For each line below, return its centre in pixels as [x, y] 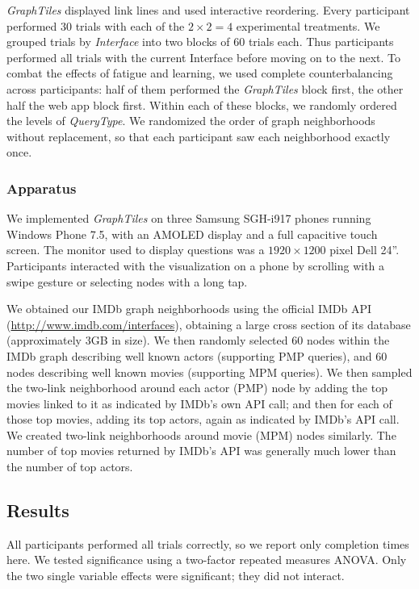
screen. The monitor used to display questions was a [136, 250]
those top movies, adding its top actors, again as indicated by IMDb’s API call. [203, 419]
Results [38, 510]
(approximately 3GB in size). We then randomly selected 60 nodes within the [198, 340]
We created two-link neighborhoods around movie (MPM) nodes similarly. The [201, 434]
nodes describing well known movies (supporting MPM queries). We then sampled [209, 372]
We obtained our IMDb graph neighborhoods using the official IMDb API [189, 309]
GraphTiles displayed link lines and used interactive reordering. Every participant [208, 10]
